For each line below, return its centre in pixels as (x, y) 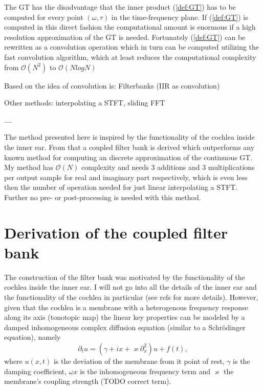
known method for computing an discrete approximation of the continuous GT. (128, 157)
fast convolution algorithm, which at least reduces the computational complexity (130, 57)
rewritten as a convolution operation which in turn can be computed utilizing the (132, 47)
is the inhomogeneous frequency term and (145, 371)
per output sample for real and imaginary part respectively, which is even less (126, 177)
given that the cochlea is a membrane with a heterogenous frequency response (126, 307)
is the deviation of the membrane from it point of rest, (139, 361)
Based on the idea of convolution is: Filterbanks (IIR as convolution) (112, 85)
